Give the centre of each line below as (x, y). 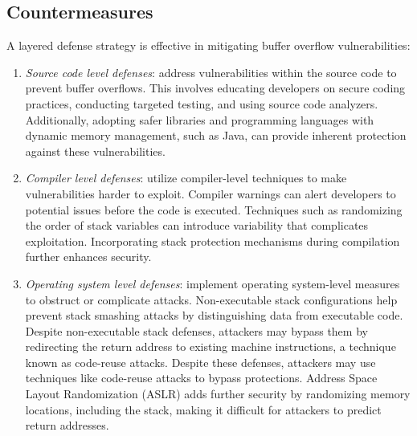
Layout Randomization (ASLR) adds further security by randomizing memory (218, 394)
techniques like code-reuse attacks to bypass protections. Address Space (201, 378)
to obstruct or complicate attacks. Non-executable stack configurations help (211, 299)
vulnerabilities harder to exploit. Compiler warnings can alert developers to (211, 193)
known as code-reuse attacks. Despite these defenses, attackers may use (200, 362)
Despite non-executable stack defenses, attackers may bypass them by (196, 330)
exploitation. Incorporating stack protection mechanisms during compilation (213, 240)
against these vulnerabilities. (95, 151)
